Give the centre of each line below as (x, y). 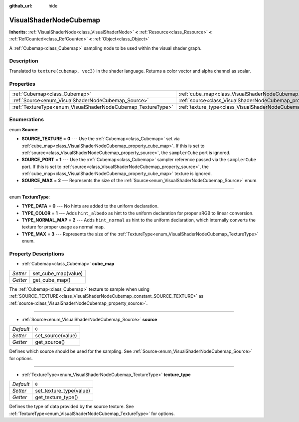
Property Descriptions (37, 253)
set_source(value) (56, 336)
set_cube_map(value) (58, 273)
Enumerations (27, 120)
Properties (22, 84)
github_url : (21, 6)
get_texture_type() (57, 398)
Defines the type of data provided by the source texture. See (72, 407)
